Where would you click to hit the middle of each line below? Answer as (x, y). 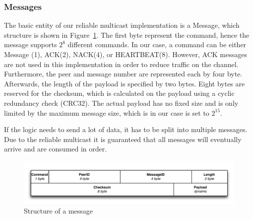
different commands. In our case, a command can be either (157, 44)
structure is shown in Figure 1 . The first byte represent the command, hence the (127, 35)
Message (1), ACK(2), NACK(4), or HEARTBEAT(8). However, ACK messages (126, 54)
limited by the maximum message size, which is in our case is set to (107, 112)
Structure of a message (59, 211)
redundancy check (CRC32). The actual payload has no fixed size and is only (121, 103)
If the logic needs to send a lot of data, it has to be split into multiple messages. (126, 129)
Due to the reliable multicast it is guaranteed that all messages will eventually (123, 139)
